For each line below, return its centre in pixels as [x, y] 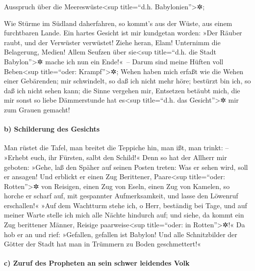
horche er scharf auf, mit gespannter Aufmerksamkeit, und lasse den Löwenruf [121, 196]
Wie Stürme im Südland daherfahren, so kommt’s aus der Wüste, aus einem [118, 23]
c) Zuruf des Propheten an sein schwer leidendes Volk [97, 263]
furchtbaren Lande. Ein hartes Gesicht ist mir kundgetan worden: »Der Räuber [123, 33]
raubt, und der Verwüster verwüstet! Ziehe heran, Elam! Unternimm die [112, 42]
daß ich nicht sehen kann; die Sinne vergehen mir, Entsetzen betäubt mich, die [122, 90]
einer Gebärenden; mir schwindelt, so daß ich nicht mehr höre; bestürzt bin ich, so [127, 81]
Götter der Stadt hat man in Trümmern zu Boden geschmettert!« [102, 244]
